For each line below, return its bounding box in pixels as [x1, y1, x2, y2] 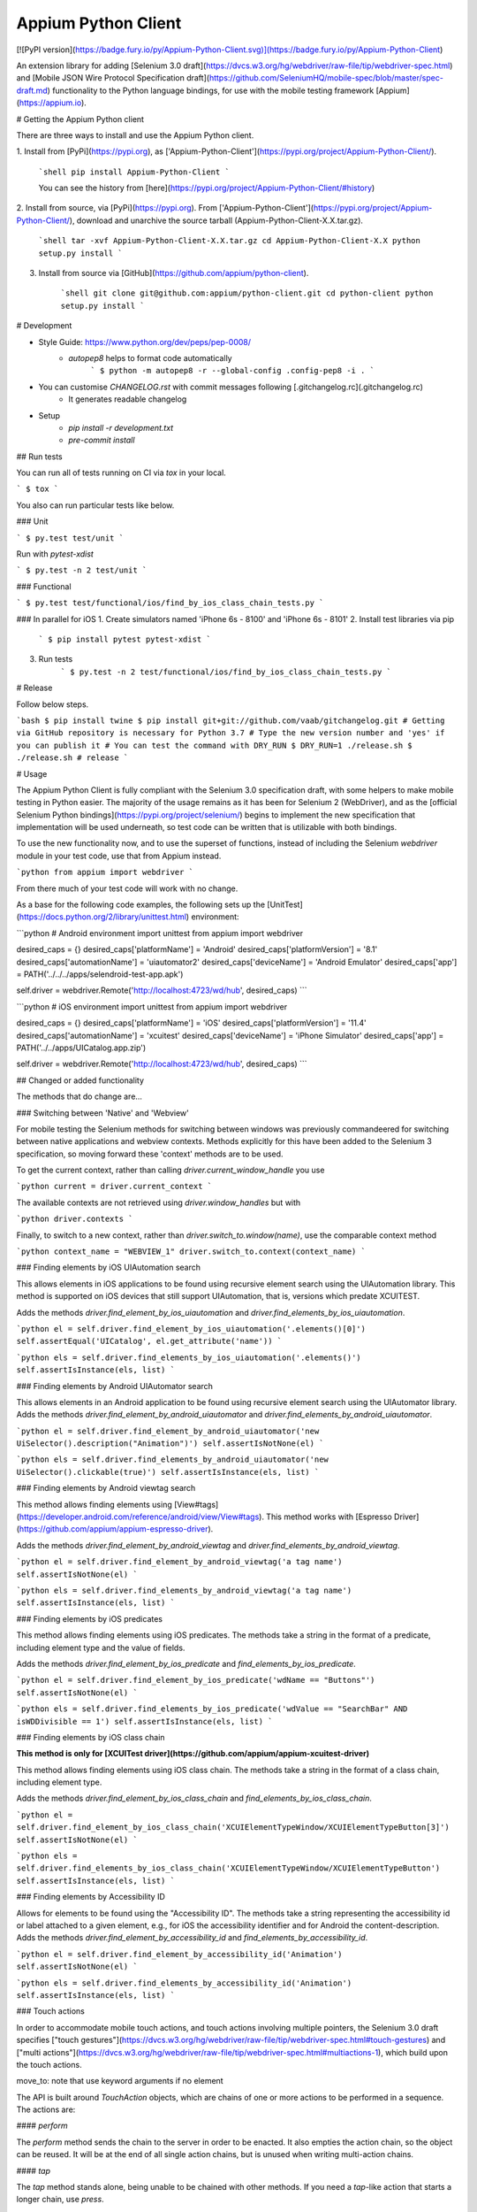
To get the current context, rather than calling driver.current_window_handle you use [16, 1164, 325, 1176]
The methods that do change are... [16, 1091, 143, 1102]
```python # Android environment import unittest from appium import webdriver [16, 927, 304, 938]
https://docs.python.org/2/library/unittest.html [19, 911, 187, 922]
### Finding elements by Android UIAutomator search [16, 1380, 214, 1391]
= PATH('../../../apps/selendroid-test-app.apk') [16, 969, 184, 979]
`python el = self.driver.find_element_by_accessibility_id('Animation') [16, 1949, 344, 1959]
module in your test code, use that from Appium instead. [16, 850, 222, 861]
